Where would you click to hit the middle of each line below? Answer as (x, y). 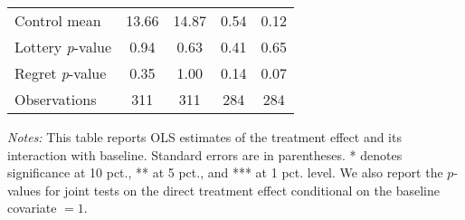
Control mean (58, 20)
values (24, 190)
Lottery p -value (63, 47)
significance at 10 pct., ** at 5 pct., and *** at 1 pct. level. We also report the (225, 172)
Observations (56, 99)
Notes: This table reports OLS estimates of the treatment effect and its (204, 137)
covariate (32, 208)
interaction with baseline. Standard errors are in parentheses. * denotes (205, 154)
